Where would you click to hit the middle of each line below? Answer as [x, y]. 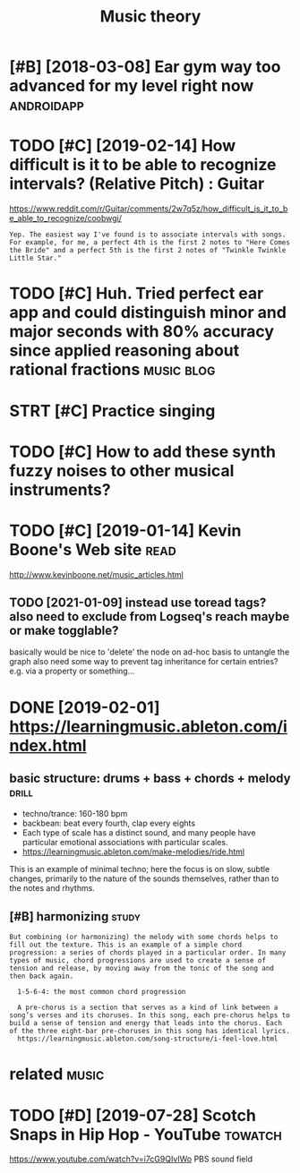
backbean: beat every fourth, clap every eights [108, 823]
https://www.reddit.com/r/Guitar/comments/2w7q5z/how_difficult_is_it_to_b [149, 209]
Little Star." [36, 258]
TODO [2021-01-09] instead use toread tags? [138, 603]
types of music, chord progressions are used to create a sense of [138, 961]
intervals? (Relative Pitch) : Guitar [137, 184]
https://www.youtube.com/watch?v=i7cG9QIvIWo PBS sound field [131, 1159]
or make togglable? [64, 631]
